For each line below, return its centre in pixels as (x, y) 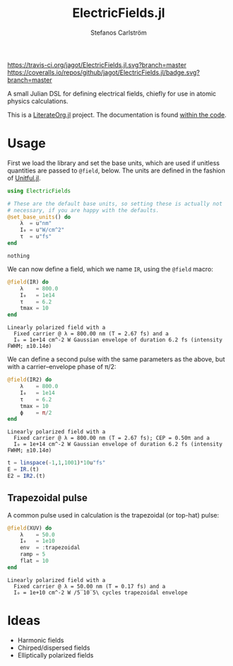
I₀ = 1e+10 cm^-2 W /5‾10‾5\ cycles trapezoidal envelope (101, 592)
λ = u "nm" (36, 223)
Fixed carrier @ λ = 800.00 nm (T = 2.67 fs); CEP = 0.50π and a (112, 438)
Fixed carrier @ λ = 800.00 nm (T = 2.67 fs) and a (91, 334)
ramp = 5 (33, 554)
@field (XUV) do (30, 528)
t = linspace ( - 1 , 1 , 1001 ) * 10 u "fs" (56, 463)
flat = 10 (35, 561)
